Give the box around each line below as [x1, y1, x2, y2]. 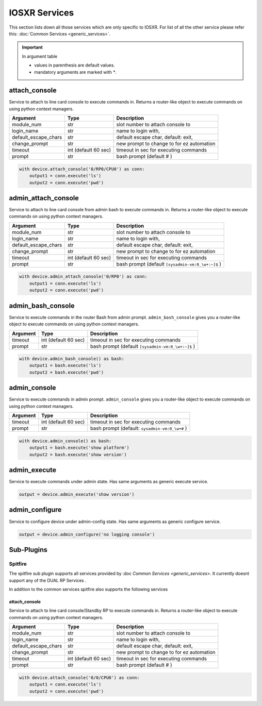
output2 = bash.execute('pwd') [29, 370, 104, 375]
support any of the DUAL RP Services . [9, 577, 87, 583]
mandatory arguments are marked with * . [34, 69, 116, 75]
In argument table [22, 53, 58, 59]
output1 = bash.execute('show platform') [29, 445, 130, 451]
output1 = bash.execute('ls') [29, 363, 101, 369]
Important [22, 44, 43, 50]
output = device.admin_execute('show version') [19, 492, 134, 497]
